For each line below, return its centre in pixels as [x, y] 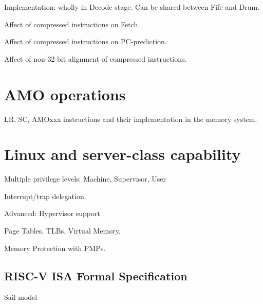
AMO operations [65, 94]
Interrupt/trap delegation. [45, 196]
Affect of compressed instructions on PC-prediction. [86, 41]
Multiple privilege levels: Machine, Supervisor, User [85, 179]
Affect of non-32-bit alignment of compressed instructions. [96, 58]
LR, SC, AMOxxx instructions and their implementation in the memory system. [131, 119]
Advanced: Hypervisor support [52, 213]
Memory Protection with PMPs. [55, 248]
